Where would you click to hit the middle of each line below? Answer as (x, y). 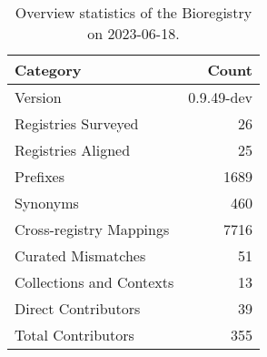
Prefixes (40, 176)
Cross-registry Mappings (92, 229)
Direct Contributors (78, 308)
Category (48, 70)
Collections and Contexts (94, 282)
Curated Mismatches (80, 255)
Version (38, 97)
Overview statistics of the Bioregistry (133, 12)
